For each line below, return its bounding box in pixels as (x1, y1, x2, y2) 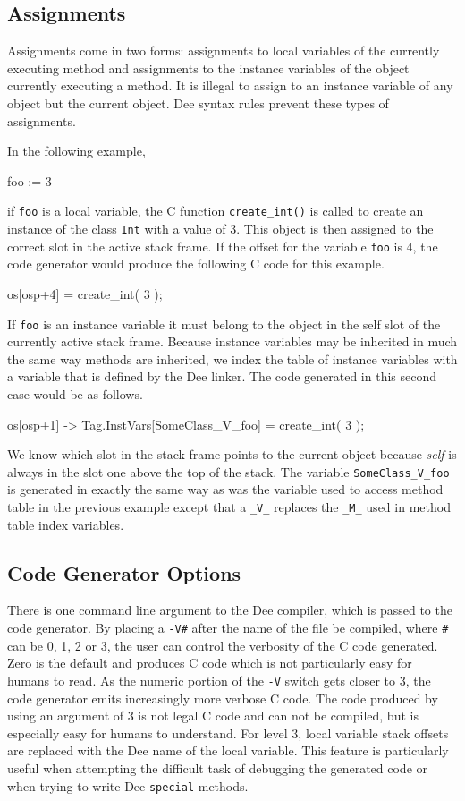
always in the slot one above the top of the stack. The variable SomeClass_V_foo (7, 462, 450, 481)
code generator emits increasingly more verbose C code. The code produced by (7, 688, 438, 707)
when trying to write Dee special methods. (7, 776, 249, 795)
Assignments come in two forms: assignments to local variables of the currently (7, 41, 440, 60)
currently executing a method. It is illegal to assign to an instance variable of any (7, 76, 453, 95)
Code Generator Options (7, 558, 241, 586)
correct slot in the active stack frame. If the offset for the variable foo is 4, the (7, 236, 438, 255)
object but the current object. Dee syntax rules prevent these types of (7, 93, 389, 112)
